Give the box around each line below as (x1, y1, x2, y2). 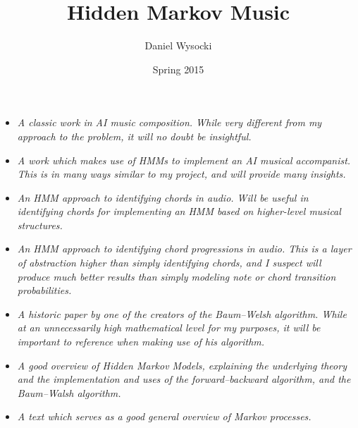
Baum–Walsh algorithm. (17, 385, 121, 400)
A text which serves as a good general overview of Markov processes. (17, 409, 311, 424)
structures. (17, 217, 63, 232)
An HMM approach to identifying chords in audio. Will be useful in (17, 190, 309, 204)
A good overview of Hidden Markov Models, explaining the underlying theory (17, 357, 347, 372)
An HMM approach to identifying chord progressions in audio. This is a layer (17, 241, 352, 256)
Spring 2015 (152, 61, 204, 76)
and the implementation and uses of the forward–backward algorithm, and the (17, 372, 351, 386)
